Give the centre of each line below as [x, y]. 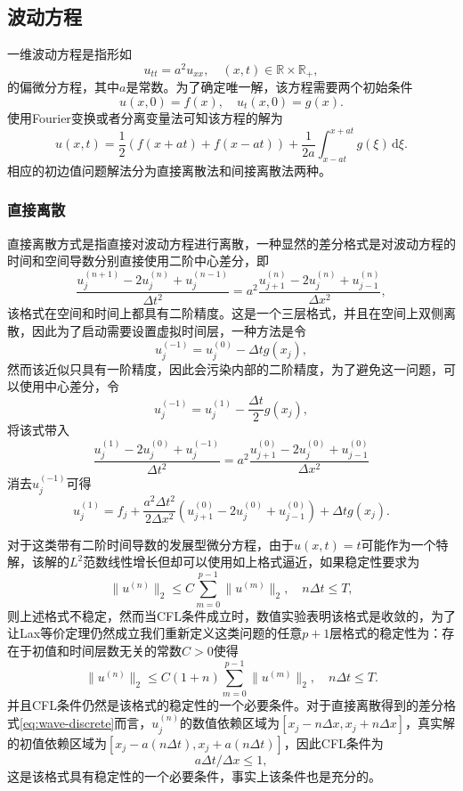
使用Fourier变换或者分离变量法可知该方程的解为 [145, 117]
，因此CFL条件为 [333, 742]
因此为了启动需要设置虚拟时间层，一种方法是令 [169, 331]
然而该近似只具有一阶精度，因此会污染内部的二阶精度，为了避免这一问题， [225, 368]
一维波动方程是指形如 [69, 54]
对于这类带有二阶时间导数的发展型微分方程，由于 [150, 544]
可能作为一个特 [405, 544]
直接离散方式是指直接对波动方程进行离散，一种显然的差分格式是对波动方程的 [231, 243]
